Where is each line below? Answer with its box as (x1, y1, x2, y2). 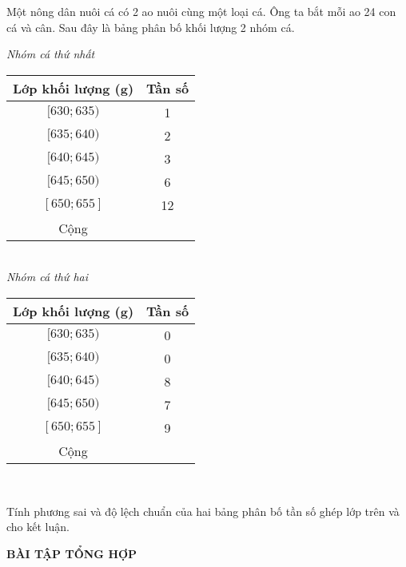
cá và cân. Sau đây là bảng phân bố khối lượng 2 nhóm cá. (6, 18, 295, 35)
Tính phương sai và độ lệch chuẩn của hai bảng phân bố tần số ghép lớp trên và (6, 502, 400, 519)
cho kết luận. (6, 518, 70, 535)
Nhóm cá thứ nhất (6, 46, 95, 62)
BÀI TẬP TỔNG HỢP (6, 545, 137, 561)
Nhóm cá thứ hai (6, 268, 89, 285)
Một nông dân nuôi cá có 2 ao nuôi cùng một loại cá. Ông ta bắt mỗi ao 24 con (6, 3, 396, 19)
